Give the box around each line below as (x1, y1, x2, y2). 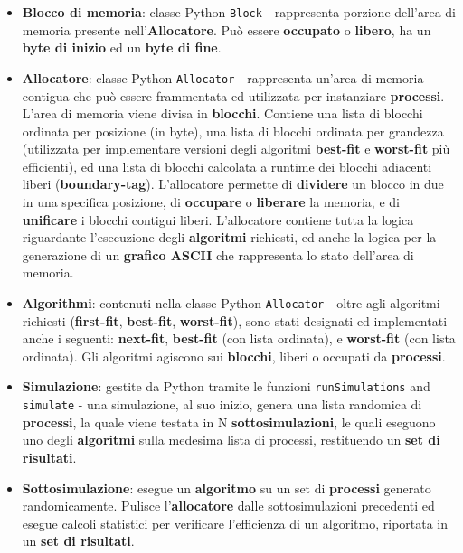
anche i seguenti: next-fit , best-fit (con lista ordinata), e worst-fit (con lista (22, 329, 456, 348)
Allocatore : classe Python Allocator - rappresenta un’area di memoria (22, 68, 424, 87)
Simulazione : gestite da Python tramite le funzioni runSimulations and (22, 377, 430, 396)
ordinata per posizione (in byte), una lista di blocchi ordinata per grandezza (22, 121, 444, 140)
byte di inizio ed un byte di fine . (22, 38, 222, 57)
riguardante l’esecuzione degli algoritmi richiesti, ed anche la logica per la (22, 228, 437, 247)
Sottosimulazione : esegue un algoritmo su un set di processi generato (22, 478, 431, 497)
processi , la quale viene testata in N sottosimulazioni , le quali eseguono (22, 412, 436, 431)
